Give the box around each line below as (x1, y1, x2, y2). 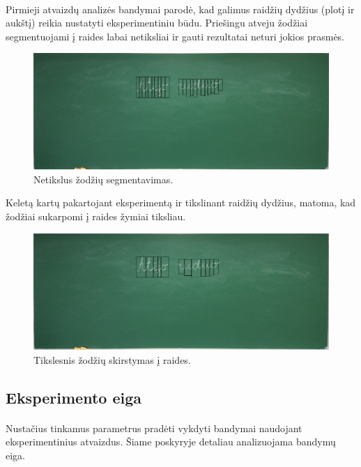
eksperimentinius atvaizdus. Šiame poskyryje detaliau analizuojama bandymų (6, 434, 336, 449)
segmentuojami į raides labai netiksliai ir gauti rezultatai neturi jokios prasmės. (6, 29, 345, 43)
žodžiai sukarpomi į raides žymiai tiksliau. (6, 209, 186, 224)
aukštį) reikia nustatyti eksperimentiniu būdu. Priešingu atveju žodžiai (6, 15, 308, 30)
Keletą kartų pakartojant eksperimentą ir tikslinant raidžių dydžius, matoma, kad (6, 195, 356, 210)
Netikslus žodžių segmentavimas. (33, 171, 174, 186)
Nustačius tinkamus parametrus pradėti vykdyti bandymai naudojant (6, 420, 302, 435)
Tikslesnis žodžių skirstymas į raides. (33, 352, 191, 367)
